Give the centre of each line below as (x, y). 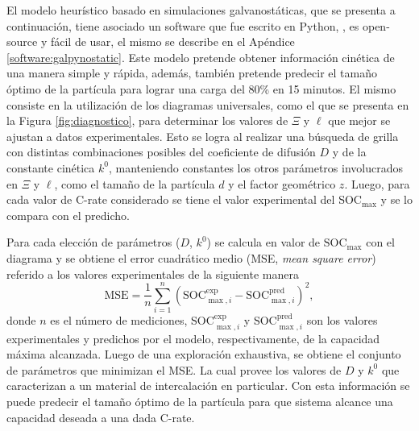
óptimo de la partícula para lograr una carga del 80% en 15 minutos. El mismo (201, 88)
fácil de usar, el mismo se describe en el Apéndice (172, 41)
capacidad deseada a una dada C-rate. (101, 417)
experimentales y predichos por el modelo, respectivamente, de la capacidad (193, 338)
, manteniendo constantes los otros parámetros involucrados (256, 167)
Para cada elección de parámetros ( (93, 242)
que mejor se (359, 120)
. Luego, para (377, 183)
